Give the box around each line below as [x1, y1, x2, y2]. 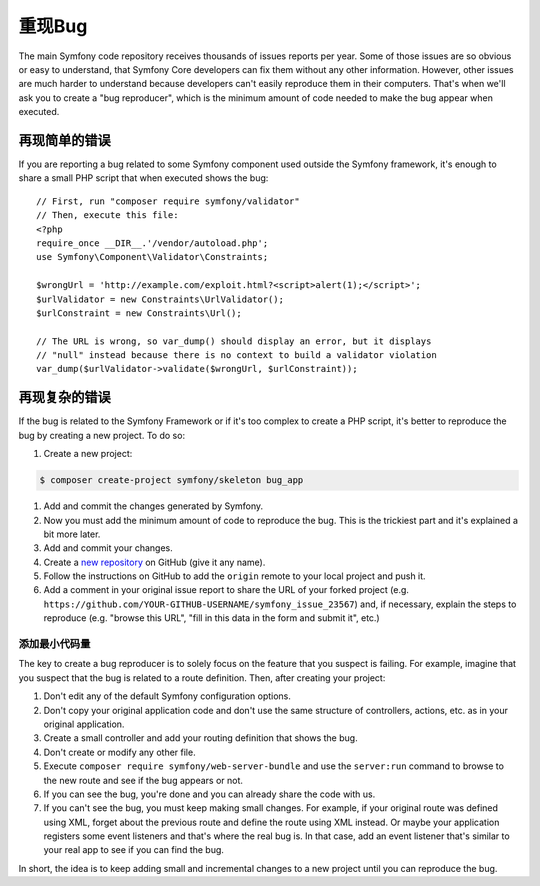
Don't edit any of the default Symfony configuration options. [43, 690, 292, 702]
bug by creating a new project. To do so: [18, 429, 185, 441]
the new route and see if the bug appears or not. [43, 774, 244, 786]
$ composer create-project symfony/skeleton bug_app [39, 475, 304, 486]
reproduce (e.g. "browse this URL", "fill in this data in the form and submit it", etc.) [43, 612, 380, 624]
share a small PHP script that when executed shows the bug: [18, 172, 269, 184]
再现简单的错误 [18, 131, 111, 149]
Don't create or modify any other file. [43, 746, 196, 758]
